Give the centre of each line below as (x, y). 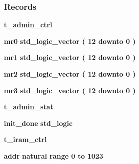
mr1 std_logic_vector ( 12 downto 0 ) (70, 57)
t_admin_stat (29, 107)
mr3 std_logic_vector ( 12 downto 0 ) (70, 90)
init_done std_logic (38, 123)
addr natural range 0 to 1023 (54, 155)
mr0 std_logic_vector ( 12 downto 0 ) (70, 41)
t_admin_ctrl (28, 25)
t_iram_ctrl (25, 139)
